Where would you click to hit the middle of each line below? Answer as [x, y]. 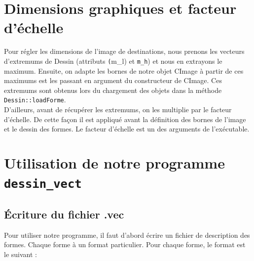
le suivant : [20, 254]
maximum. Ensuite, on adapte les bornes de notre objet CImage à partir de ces [124, 70]
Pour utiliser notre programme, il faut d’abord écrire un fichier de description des [127, 235]
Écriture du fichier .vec [64, 214]
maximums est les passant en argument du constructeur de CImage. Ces [113, 80]
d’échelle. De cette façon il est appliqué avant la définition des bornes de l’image [125, 119]
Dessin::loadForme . [35, 100]
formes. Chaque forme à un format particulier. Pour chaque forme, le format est [125, 244]
